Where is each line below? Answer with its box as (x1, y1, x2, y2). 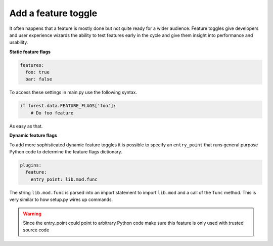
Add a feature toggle (9, 8, 98, 19)
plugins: (20, 162, 42, 168)
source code (23, 227, 50, 233)
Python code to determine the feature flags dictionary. (9, 149, 122, 154)
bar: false (25, 76, 53, 82)
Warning (23, 211, 41, 217)
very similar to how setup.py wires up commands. (9, 196, 113, 202)
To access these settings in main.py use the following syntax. (9, 89, 138, 96)
